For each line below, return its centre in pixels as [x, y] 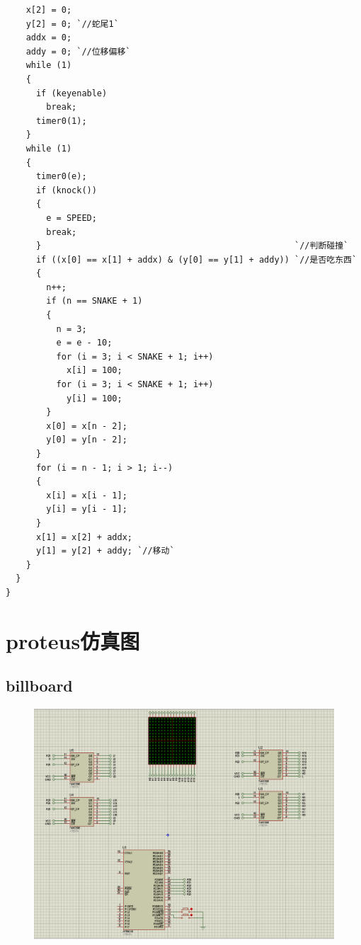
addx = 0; [49, 38]
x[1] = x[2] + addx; [84, 537]
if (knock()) [66, 190]
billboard [39, 686]
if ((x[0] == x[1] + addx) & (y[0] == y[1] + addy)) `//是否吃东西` [196, 259]
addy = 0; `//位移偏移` [78, 51]
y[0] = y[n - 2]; [87, 440]
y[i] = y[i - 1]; [87, 509]
